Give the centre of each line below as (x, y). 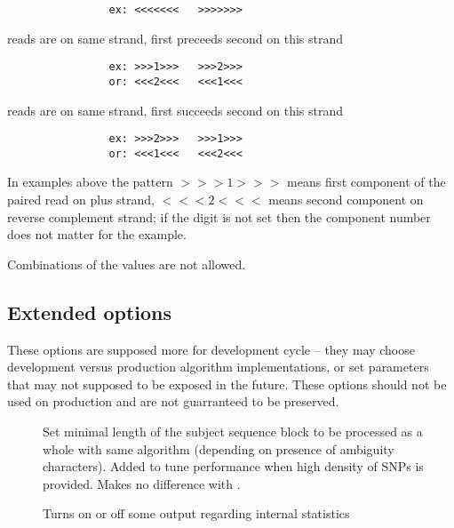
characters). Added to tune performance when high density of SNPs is (233, 466)
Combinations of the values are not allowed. (127, 264)
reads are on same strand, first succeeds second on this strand (175, 110)
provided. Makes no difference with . (142, 483)
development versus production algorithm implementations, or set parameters (218, 367)
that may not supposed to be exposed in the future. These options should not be (227, 384)
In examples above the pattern (90, 182)
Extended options (90, 312)
